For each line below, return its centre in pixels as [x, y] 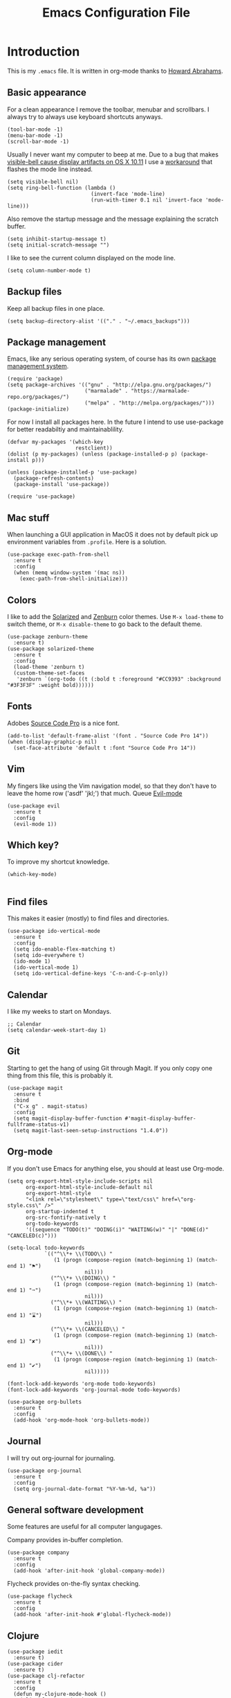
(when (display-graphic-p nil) [52, 742]
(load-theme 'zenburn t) [49, 667]
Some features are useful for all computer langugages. [85, 1527]
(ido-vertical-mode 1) [46, 967]
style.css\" [24, 1205]
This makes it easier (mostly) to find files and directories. [88, 918]
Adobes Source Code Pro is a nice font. [63, 723]
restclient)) [94, 448]
